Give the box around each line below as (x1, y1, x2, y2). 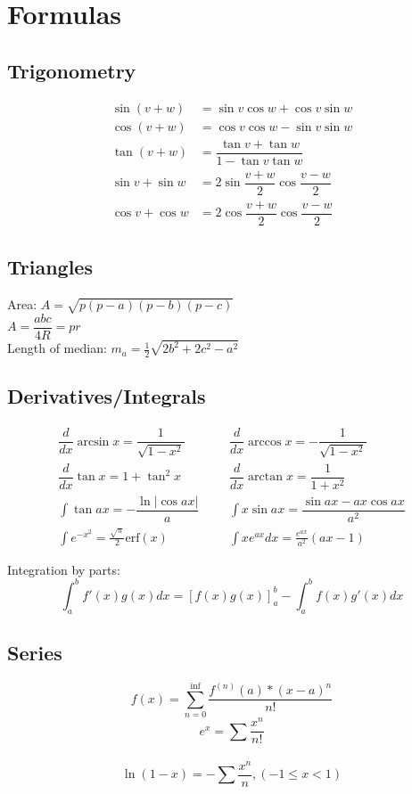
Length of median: (7, 339, 107, 357)
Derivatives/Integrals (7, 382, 206, 410)
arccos (248, 435, 282, 448)
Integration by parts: (7, 560, 120, 578)
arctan (248, 471, 283, 484)
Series (7, 639, 62, 667)
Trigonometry (7, 56, 136, 84)
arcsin (77, 435, 110, 448)
